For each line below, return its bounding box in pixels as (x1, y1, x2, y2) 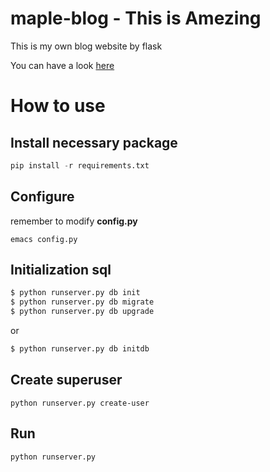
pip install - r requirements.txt (10, 160, 150, 171)
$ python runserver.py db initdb (10, 344, 150, 354)
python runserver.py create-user (10, 398, 150, 408)
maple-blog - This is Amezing (10, 7, 262, 30)
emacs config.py (10, 234, 78, 244)
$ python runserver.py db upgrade (10, 307, 155, 317)
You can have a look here (10, 59, 115, 71)
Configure (10, 188, 75, 206)
